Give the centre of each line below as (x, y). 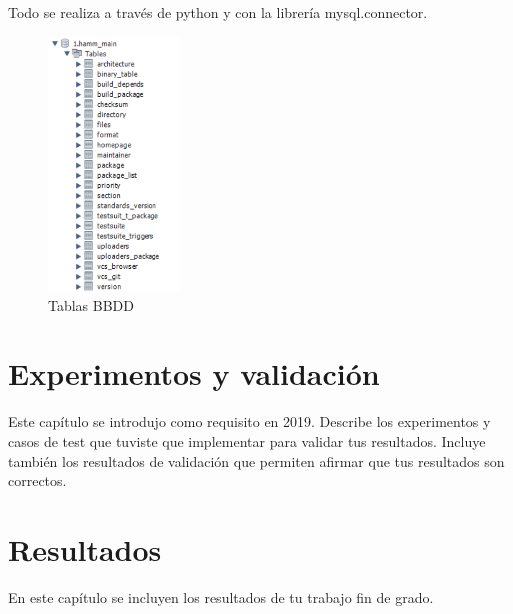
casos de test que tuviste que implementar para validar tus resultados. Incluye (247, 440)
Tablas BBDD (91, 304)
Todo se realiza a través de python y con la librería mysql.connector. (218, 12)
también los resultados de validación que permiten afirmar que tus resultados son (256, 460)
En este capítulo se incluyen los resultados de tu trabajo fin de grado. (221, 596)
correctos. (37, 480)
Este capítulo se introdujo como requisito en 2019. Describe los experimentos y (249, 421)
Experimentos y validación (194, 373)
